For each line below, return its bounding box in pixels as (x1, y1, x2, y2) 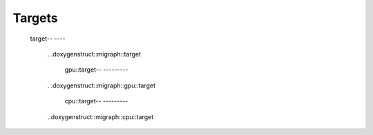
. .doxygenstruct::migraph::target (47, 50, 142, 58)
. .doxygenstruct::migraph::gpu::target (47, 81, 155, 90)
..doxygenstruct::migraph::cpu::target (47, 112, 154, 121)
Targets (12, 10, 58, 25)
